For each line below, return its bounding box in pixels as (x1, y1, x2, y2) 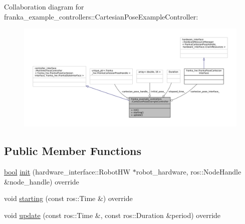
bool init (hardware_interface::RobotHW (4, 166, 130, 177)
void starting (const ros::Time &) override (4, 193, 133, 203)
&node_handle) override (4, 176, 79, 186)
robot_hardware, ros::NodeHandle (136, 166, 241, 177)
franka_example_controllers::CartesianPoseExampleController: (4, 11, 198, 21)
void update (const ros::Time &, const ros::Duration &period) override (4, 210, 221, 220)
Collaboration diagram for (4, 1, 84, 11)
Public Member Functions (4, 143, 141, 158)
